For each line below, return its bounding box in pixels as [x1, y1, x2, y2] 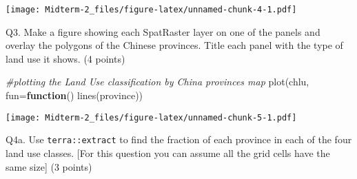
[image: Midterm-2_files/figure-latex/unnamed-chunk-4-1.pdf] [6, 5, 297, 14]
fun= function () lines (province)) [6, 88, 143, 103]
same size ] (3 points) [6, 159, 92, 173]
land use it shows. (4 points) [6, 51, 125, 65]
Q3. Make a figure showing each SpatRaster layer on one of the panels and [6, 24, 320, 39]
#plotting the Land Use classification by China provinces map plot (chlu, [6, 74, 309, 89]
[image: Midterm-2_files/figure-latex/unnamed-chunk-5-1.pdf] [6, 112, 297, 123]
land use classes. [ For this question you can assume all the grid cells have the [6, 145, 330, 160]
